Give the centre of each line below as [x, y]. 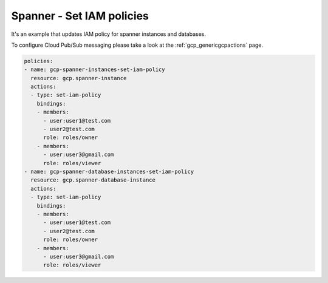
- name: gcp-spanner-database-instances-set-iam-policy [109, 172]
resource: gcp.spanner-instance [79, 78]
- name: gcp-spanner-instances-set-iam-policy [94, 70]
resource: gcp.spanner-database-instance [93, 180]
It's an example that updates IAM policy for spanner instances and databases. [109, 34]
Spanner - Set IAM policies [80, 16]
